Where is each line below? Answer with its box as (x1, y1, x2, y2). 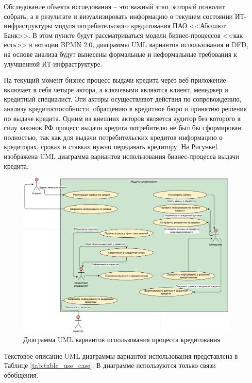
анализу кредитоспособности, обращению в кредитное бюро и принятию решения (4, 103, 247, 113)
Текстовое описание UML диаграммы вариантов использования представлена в (4, 350, 238, 361)
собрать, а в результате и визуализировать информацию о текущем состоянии (4, 11, 233, 21)
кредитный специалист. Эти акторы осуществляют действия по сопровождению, (4, 94, 242, 104)
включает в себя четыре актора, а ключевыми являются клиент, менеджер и (4, 84, 228, 94)
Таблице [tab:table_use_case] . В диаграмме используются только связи (4, 360, 216, 370)
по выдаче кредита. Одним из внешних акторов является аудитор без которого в (4, 113, 241, 123)
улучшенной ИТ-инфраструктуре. (4, 58, 102, 69)
